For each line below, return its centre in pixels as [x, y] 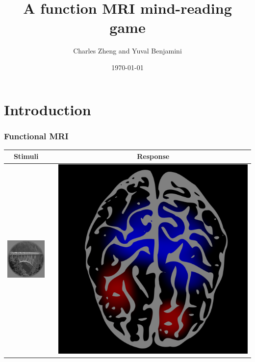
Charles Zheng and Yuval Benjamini [127, 51]
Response [153, 156]
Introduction [48, 109]
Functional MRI [36, 136]
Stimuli [26, 156]
